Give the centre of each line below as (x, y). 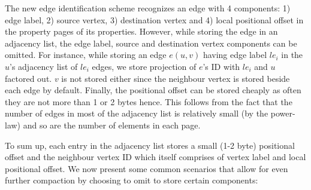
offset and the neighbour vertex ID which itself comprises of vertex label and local (155, 157)
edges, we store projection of (144, 66)
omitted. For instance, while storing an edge (86, 55)
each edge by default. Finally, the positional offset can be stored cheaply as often (153, 90)
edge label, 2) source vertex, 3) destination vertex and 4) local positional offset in (154, 19)
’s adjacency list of (44, 66)
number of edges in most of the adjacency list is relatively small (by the (137, 113)
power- (283, 113)
